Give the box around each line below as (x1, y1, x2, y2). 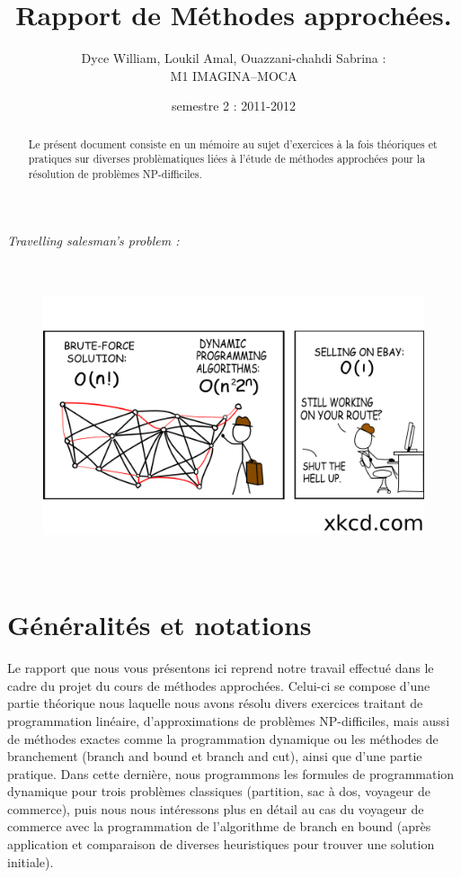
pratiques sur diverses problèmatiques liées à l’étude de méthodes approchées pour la (28, 151, 426, 166)
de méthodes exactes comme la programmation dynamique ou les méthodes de (7, 729, 439, 748)
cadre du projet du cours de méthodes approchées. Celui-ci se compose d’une (7, 676, 430, 694)
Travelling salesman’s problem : (7, 230, 180, 249)
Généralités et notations (7, 606, 312, 643)
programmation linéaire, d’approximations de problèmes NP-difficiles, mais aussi (7, 711, 450, 730)
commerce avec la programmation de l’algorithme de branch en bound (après (7, 817, 431, 836)
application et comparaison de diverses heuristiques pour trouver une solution (7, 835, 435, 854)
